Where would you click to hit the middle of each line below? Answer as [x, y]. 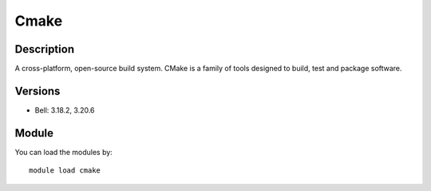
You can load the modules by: [64, 152]
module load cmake [65, 171]
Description [45, 49]
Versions [38, 91]
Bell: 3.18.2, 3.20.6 [65, 110]
